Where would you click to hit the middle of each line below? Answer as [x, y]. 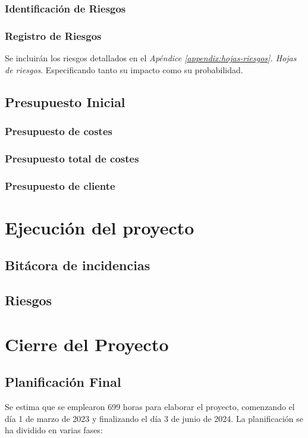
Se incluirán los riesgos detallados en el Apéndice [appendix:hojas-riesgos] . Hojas [151, 58]
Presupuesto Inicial [65, 101]
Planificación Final [63, 382]
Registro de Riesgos [53, 35]
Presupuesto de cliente [60, 185]
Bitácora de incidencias [78, 265]
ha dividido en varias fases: [54, 430]
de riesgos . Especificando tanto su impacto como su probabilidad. [124, 69]
